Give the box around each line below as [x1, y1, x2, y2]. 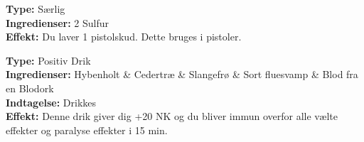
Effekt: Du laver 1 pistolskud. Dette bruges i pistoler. [6, 29, 242, 44]
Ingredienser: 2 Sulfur [6, 15, 109, 30]
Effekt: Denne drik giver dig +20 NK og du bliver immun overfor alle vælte [6, 109, 338, 124]
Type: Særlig [6, 1, 65, 16]
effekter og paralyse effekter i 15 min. [6, 122, 168, 137]
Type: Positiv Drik [6, 53, 91, 67]
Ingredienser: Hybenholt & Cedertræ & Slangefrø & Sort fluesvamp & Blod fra [6, 67, 358, 82]
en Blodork [6, 80, 54, 95]
